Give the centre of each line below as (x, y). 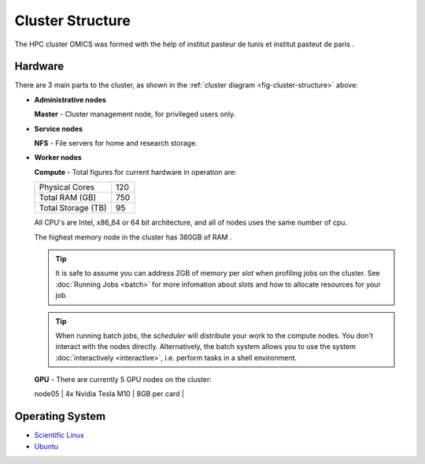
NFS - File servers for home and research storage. (116, 143)
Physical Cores (67, 187)
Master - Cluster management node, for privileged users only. (135, 114)
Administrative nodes (70, 99)
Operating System (60, 416)
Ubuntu (46, 446)
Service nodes (58, 128)
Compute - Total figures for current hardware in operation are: (135, 172)
